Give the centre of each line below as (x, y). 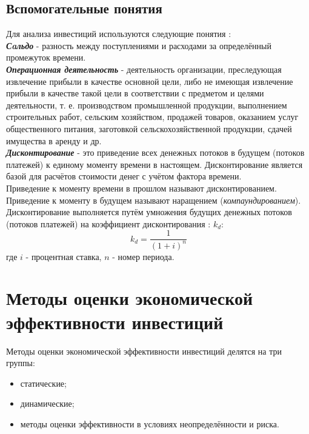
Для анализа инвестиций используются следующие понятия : (119, 34)
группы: (21, 363)
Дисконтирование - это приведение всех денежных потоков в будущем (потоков (155, 152)
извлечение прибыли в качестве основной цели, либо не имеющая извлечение (150, 81)
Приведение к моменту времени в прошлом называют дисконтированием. (141, 188)
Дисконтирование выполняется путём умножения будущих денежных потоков (149, 212)
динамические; (47, 403)
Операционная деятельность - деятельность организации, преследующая (144, 69)
